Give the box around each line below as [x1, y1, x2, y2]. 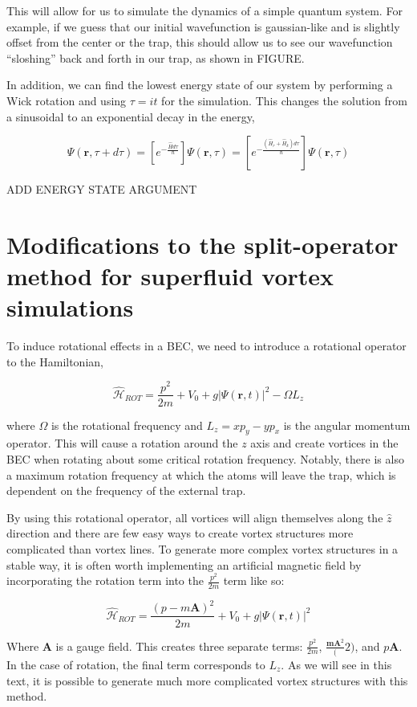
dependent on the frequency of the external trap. [6, 482, 246, 499]
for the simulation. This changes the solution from [161, 92, 407, 108]
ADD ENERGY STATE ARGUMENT [6, 181, 197, 198]
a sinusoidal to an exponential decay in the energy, [6, 108, 255, 125]
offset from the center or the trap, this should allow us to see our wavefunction [6, 34, 393, 51]
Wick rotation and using [6, 92, 127, 108]
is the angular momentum [283, 416, 411, 433]
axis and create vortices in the [250, 435, 399, 452]
